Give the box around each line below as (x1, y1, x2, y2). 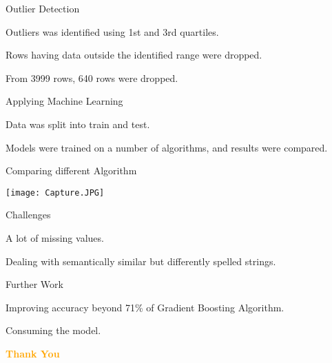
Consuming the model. (6, 323, 101, 338)
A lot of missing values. (6, 231, 104, 245)
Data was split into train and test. (6, 116, 150, 131)
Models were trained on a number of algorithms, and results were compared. (6, 140, 328, 154)
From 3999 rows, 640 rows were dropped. (6, 70, 178, 85)
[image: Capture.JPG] (6, 187, 105, 198)
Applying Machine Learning (6, 94, 123, 108)
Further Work (6, 277, 63, 291)
